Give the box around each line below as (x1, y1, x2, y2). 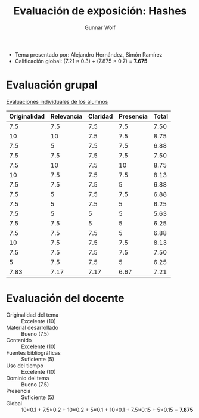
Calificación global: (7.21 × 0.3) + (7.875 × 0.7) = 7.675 (14, 57, 148, 64)
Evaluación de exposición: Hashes (13, 4, 187, 18)
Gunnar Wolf (84, 24, 116, 31)
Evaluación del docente (6, 292, 125, 305)
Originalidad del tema (6, 311, 59, 318)
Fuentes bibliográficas (6, 349, 61, 356)
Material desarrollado (6, 324, 58, 331)
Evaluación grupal (6, 79, 98, 92)
